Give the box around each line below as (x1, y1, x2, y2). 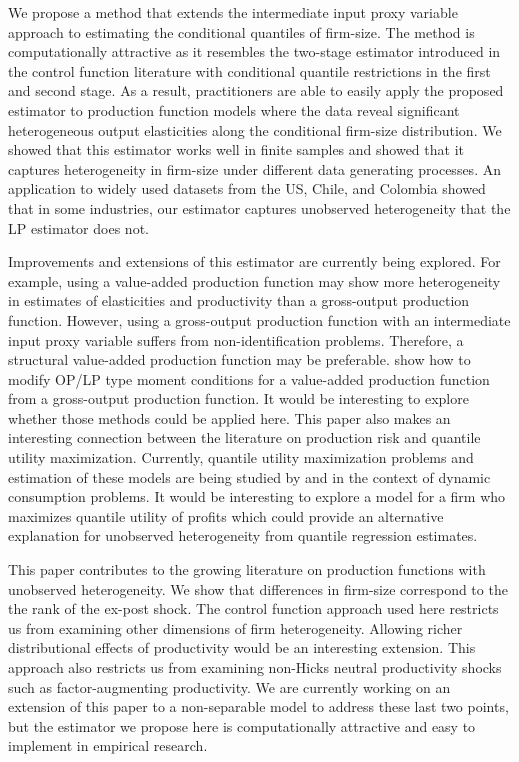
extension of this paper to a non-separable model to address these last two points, (8, 696, 509, 717)
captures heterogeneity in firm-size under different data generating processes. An (8, 158, 501, 179)
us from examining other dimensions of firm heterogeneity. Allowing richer (8, 617, 463, 638)
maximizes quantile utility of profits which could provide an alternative (8, 505, 444, 526)
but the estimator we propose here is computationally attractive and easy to (8, 715, 476, 736)
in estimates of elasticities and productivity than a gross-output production (8, 290, 470, 311)
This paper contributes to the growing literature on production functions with (8, 559, 486, 580)
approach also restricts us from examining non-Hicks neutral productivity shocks (8, 657, 502, 677)
